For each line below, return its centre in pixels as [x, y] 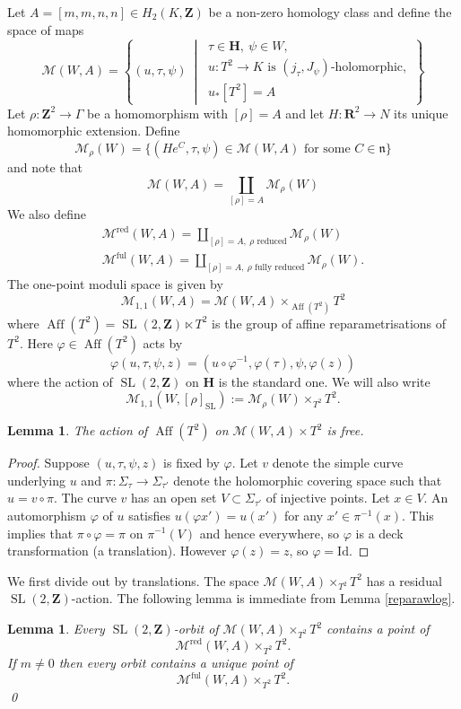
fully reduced [280, 268]
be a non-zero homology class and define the [330, 12]
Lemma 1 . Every [56, 629]
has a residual [404, 580]
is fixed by [191, 463]
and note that [45, 166]
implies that [40, 533]
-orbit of [196, 629]
